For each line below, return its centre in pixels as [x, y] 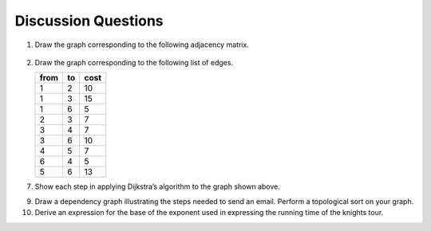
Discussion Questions [89, 21]
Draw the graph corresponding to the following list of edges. [134, 62]
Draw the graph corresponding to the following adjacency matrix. [142, 45]
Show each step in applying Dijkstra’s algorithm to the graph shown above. [158, 186]
